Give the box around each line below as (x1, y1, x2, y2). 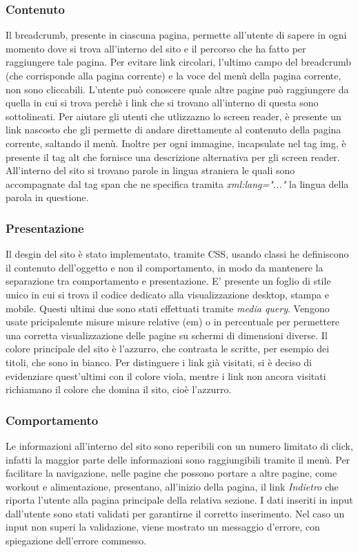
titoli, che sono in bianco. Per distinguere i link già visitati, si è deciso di (6, 354, 312, 369)
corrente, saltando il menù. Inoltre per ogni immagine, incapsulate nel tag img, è (6, 135, 346, 150)
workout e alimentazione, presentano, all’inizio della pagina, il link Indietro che (6, 479, 339, 493)
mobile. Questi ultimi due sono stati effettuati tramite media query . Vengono (6, 301, 330, 315)
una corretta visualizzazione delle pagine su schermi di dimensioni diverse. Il (6, 327, 328, 342)
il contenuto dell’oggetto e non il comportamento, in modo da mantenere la (6, 260, 324, 274)
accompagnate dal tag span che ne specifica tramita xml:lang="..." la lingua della (6, 176, 349, 191)
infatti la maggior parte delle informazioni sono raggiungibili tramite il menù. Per (6, 452, 350, 466)
